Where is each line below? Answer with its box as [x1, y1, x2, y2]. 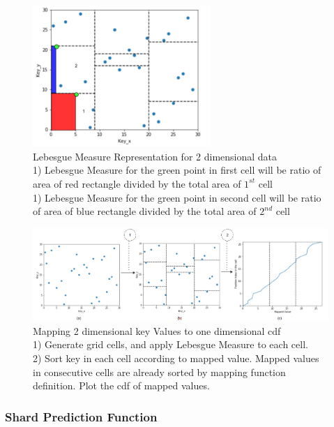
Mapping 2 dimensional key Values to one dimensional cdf [33, 323, 281, 338]
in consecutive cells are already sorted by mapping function [33, 364, 286, 379]
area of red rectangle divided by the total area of [33, 176, 241, 190]
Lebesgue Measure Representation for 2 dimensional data [33, 149, 278, 163]
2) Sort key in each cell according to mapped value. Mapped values [33, 350, 319, 365]
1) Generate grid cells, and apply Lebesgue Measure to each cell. [33, 337, 308, 352]
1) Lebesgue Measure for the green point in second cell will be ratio [33, 190, 321, 204]
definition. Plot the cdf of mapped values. [33, 378, 210, 393]
